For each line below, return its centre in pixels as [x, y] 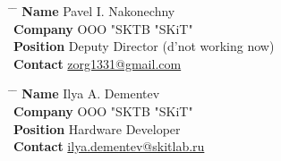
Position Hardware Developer [97, 128]
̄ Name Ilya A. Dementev [87, 93]
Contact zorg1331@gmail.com [98, 63]
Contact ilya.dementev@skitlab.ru [109, 146]
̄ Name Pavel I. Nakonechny [94, 11]
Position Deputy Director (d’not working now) [144, 46]
